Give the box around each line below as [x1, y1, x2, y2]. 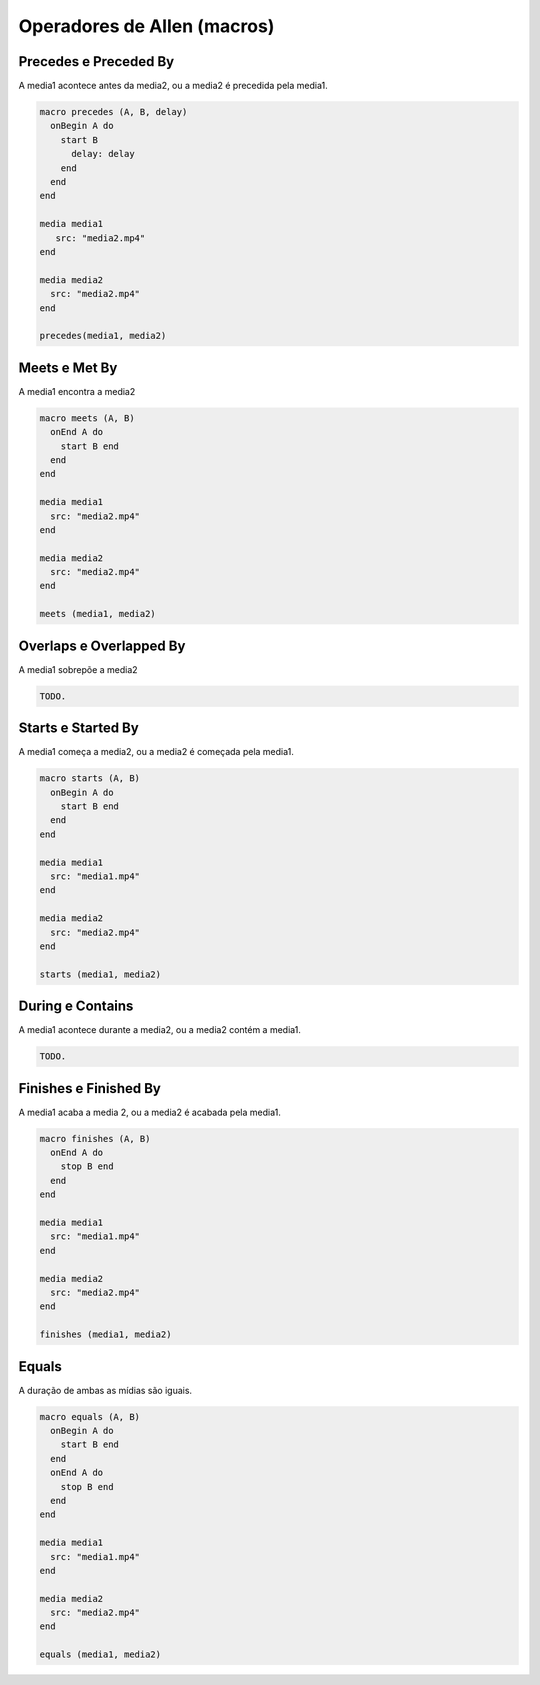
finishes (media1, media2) [39, 1329, 172, 1340]
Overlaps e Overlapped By [18, 637, 186, 654]
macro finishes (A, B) [39, 1133, 151, 1144]
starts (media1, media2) [39, 968, 162, 980]
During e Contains [18, 998, 134, 1015]
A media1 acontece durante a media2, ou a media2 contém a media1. [18, 1024, 302, 1036]
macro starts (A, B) [39, 773, 140, 784]
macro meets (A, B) [39, 412, 135, 424]
